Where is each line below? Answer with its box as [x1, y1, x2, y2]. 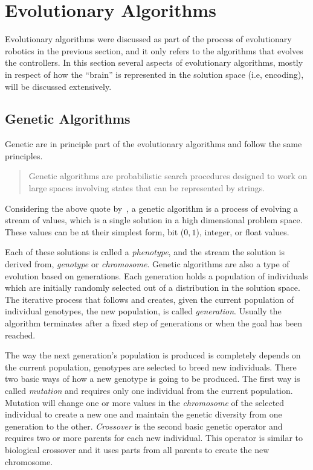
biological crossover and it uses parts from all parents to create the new [5, 443, 269, 456]
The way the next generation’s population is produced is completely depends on [5, 349, 301, 361]
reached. [5, 328, 36, 341]
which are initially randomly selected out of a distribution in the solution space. [5, 281, 300, 294]
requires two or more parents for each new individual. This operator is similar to [5, 431, 303, 444]
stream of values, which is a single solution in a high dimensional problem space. [5, 214, 303, 226]
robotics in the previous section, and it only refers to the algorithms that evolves [5, 44, 303, 57]
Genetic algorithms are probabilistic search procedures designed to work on [28, 170, 308, 182]
